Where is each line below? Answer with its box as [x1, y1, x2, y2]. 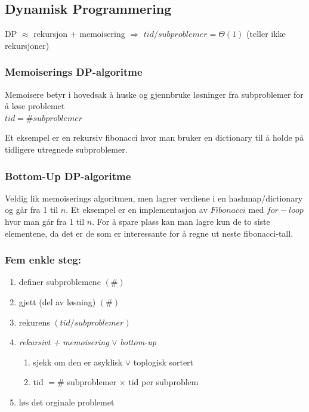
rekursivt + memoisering [18, 336, 109, 348]
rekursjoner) [5, 39, 50, 51]
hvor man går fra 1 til [5, 215, 85, 227]
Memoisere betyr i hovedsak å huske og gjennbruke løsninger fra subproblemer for [5, 88, 304, 100]
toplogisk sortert [133, 355, 194, 368]
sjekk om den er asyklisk [33, 355, 123, 368]
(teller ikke [246, 27, 286, 40]
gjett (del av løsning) [18, 295, 96, 308]
